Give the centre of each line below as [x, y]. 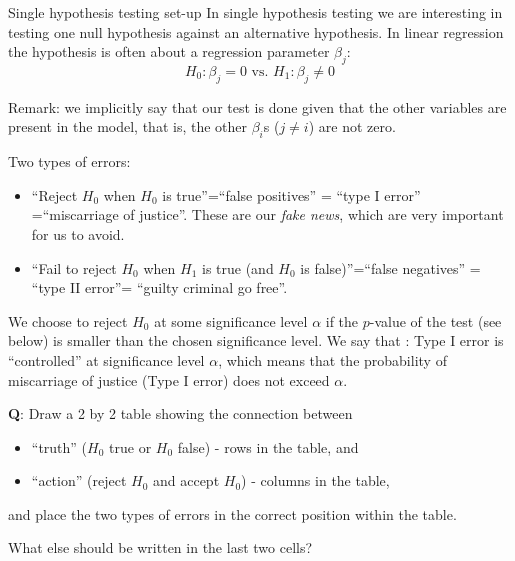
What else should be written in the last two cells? [160, 547]
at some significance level [231, 320]
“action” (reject [79, 480]
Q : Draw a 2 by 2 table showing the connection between [180, 413]
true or [130, 446]
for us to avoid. [78, 233]
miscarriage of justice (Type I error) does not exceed [169, 379]
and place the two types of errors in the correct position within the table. [232, 513]
